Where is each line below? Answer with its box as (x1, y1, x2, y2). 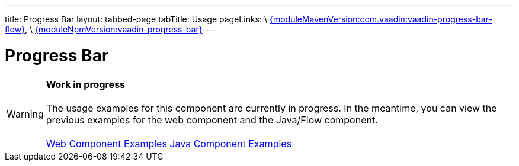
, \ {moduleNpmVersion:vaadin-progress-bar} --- (25, 24, 216, 34)
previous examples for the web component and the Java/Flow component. (46, 113, 378, 126)
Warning (7, 108, 44, 120)
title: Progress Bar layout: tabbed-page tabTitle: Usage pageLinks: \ (5, 14, 267, 24)
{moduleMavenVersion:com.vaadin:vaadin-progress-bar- (269, 14, 492, 24)
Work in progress (46, 78, 126, 90)
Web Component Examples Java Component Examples (46, 137, 292, 149)
